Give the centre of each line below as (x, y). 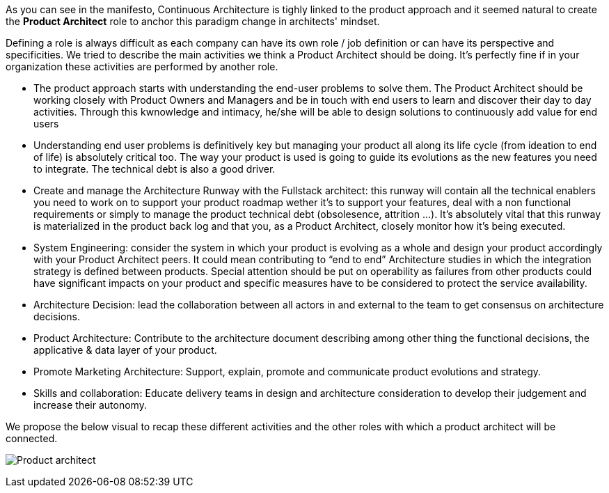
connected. (32, 438)
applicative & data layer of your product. (125, 350)
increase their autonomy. (90, 405)
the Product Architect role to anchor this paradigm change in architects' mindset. (193, 21)
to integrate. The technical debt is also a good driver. (155, 169)
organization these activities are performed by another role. (142, 66)
